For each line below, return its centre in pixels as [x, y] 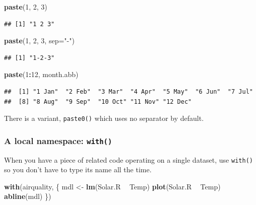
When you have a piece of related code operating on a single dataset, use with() [129, 159]
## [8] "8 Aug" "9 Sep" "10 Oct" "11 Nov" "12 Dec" [98, 101]
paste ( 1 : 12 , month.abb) [41, 74]
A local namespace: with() [58, 140]
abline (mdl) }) [28, 196]
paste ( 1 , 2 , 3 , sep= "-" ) [39, 41]
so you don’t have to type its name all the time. [78, 169]
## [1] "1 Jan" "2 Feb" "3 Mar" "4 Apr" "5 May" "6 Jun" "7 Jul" [129, 91]
